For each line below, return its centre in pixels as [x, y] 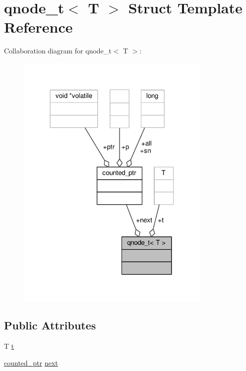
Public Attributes [50, 325]
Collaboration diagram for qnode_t [58, 51]
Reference [38, 27]
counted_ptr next [31, 362]
